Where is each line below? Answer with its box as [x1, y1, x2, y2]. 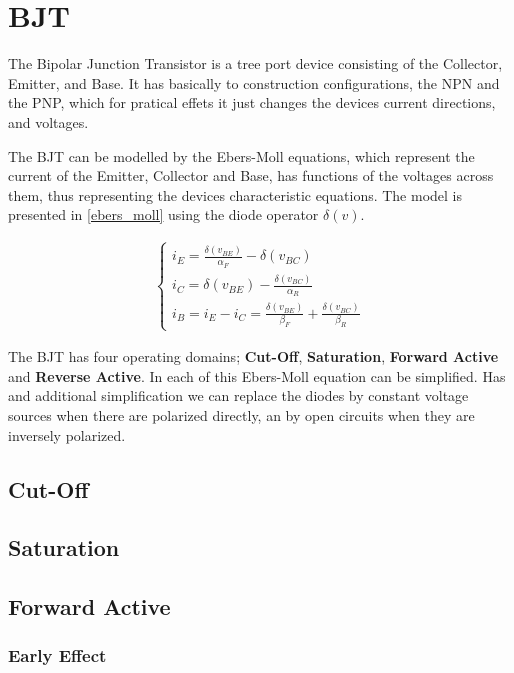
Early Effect [8, 643, 107, 668]
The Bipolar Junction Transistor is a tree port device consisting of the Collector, [8, 53, 503, 74]
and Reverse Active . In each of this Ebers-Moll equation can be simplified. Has [8, 365, 506, 386]
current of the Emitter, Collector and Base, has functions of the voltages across [8, 165, 494, 186]
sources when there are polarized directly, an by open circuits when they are [8, 404, 475, 425]
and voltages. [8, 111, 89, 132]
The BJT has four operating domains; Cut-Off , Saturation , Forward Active [8, 346, 499, 367]
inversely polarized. [8, 424, 126, 445]
